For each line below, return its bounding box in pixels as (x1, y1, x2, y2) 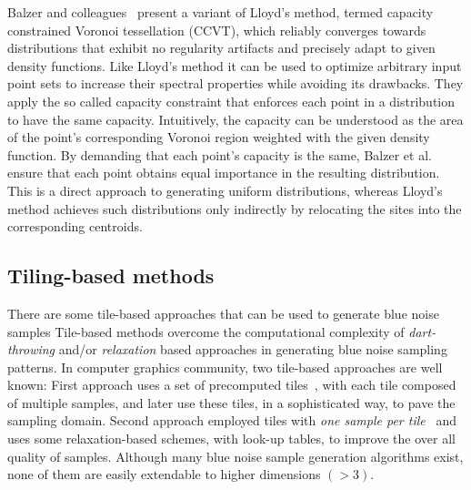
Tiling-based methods (7, 261, 215, 290)
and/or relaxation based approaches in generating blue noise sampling (58, 340, 447, 359)
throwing (7, 340, 55, 359)
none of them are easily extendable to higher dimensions (7, 464, 321, 484)
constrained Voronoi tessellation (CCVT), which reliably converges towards (7, 20, 426, 39)
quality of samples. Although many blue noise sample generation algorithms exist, (7, 446, 464, 465)
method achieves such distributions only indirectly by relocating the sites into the (7, 199, 462, 218)
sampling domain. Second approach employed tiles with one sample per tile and (7, 411, 456, 430)
